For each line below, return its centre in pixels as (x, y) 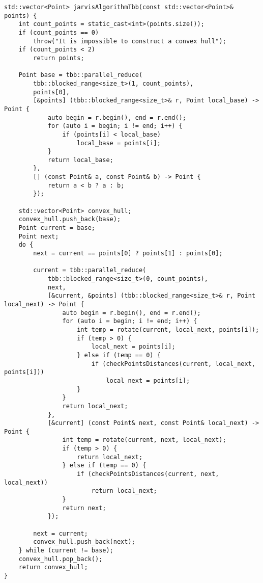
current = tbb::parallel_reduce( (90, 270)
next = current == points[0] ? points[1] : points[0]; (128, 254)
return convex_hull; (53, 567)
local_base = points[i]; (119, 143)
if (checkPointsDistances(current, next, (148, 474)
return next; (84, 508)
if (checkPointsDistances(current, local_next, (173, 364)
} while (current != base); (66, 550)
